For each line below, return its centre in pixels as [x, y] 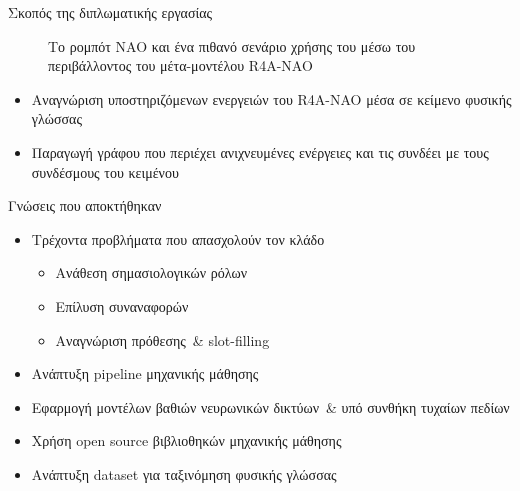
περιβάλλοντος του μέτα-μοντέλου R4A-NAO [180, 65]
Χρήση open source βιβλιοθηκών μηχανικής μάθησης [186, 440]
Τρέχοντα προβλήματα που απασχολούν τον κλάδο [178, 238]
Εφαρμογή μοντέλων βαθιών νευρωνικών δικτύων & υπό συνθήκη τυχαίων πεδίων [270, 406]
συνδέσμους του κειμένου [105, 171]
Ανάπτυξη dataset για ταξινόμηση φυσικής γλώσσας [184, 473]
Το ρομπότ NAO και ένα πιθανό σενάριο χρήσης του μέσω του [232, 45]
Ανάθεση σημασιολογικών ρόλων [151, 272]
